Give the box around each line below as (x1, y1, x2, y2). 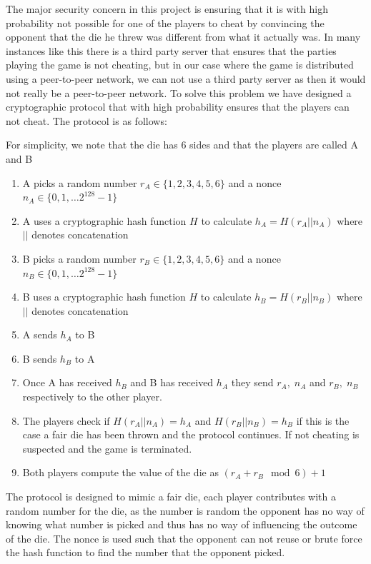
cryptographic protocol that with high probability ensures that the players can (6, 99, 350, 114)
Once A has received (22, 375, 112, 390)
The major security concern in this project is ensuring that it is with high (6, 1, 328, 16)
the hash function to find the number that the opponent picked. (6, 545, 285, 560)
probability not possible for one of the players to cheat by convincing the (6, 15, 325, 30)
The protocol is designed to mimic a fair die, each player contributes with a (6, 489, 336, 504)
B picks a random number (22, 251, 137, 266)
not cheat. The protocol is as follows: (6, 113, 167, 128)
